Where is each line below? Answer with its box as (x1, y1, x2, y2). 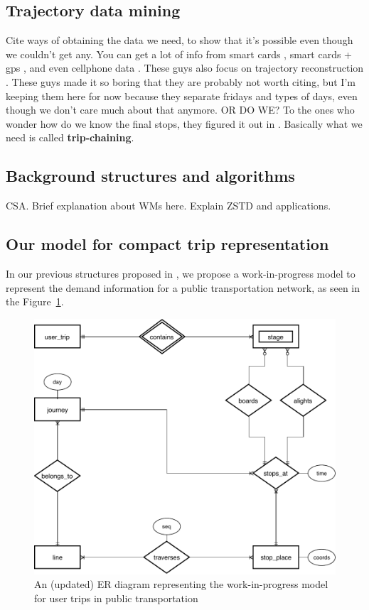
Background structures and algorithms (6, 165, 295, 187)
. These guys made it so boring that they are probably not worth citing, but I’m (6, 74, 355, 89)
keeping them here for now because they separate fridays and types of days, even (6, 88, 358, 103)
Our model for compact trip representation (6, 233, 329, 255)
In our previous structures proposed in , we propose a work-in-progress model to (6, 266, 355, 281)
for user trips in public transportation (34, 590, 198, 605)
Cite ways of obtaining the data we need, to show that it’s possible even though (6, 33, 353, 48)
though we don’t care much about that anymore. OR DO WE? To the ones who (6, 102, 355, 117)
